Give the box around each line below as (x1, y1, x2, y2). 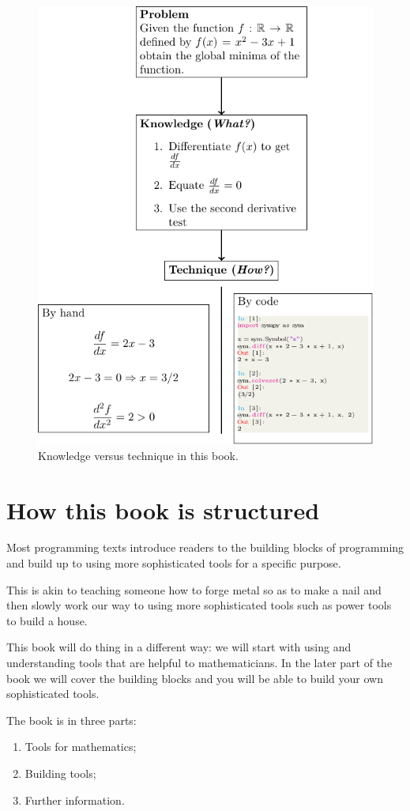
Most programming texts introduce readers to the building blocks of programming (6, 539, 404, 556)
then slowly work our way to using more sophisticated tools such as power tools (6, 597, 392, 613)
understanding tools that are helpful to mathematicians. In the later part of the (6, 654, 393, 670)
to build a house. (6, 612, 88, 628)
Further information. (24, 791, 125, 808)
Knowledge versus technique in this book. (38, 447, 239, 463)
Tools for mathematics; (24, 738, 137, 755)
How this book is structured (6, 493, 320, 526)
